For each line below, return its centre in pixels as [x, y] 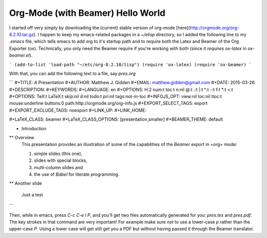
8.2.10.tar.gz [22, 34]
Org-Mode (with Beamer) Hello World [87, 13]
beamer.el [19, 55]
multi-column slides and [59, 167]
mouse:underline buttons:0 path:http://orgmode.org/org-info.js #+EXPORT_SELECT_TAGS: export [108, 103]
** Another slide [25, 184]
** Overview [22, 138]
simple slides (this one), [58, 153]
